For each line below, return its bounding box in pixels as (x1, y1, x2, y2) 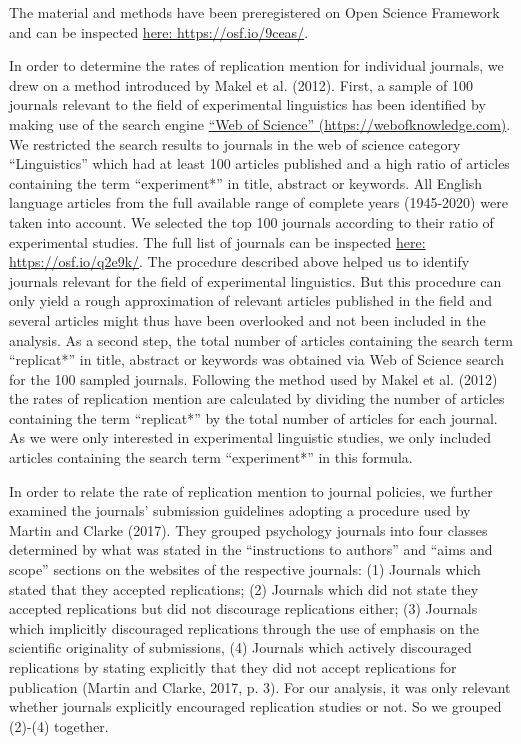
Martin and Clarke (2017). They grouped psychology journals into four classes (9, 519, 488, 540)
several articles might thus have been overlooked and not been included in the (9, 309, 486, 330)
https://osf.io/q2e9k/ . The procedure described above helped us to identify (9, 251, 470, 272)
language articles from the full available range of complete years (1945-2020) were (9, 192, 508, 213)
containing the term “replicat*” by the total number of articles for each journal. (9, 407, 498, 428)
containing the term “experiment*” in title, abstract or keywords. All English (9, 172, 483, 193)
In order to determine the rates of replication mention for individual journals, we (9, 55, 504, 76)
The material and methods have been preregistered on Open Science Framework (9, 2, 500, 22)
